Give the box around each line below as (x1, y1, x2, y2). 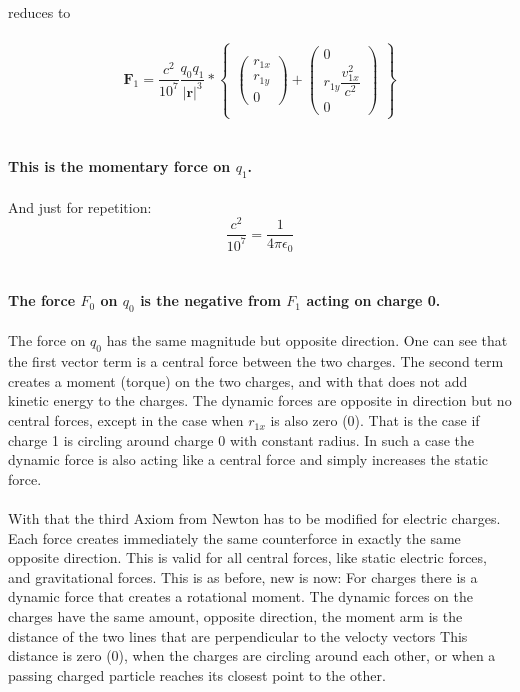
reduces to (8, 2, 71, 22)
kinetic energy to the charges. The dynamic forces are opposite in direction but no (8, 390, 512, 411)
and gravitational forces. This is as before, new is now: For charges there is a (8, 566, 478, 587)
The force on (8, 330, 86, 351)
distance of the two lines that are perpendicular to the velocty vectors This (8, 625, 468, 646)
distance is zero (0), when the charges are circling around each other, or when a (8, 645, 496, 666)
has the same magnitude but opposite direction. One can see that (106, 330, 508, 351)
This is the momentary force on (8, 156, 231, 177)
